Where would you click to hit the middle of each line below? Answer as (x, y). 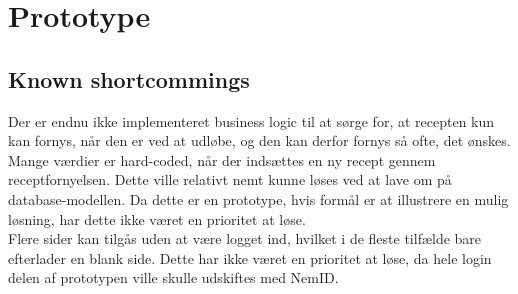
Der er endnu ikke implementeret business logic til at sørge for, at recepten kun (251, 120)
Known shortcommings (129, 78)
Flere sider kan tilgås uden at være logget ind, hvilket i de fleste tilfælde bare (245, 238)
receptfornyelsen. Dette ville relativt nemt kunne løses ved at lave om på (230, 179)
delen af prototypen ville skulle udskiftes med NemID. (173, 277)
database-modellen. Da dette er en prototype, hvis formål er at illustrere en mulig (258, 198)
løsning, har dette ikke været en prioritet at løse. (157, 218)
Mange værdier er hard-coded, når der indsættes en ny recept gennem (222, 159)
